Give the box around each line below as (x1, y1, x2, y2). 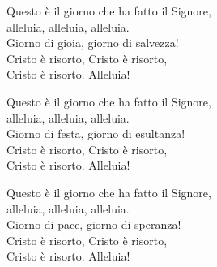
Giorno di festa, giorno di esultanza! (6, 125, 185, 142)
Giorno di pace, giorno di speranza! (6, 216, 181, 233)
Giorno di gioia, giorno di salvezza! (6, 34, 179, 51)
